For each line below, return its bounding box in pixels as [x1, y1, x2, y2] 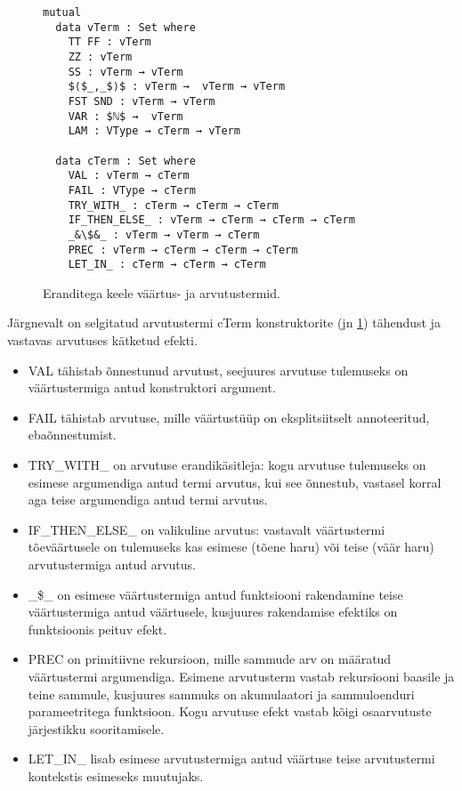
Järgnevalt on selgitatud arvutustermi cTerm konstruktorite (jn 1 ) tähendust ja [7, 313, 441, 332]
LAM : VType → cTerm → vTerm [68, 125, 240, 138]
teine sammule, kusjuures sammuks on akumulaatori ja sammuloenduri [28, 684, 415, 703]
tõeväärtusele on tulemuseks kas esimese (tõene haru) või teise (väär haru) [28, 537, 434, 556]
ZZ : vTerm [68, 50, 133, 63]
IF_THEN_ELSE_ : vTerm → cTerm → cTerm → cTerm [68, 214, 355, 227]
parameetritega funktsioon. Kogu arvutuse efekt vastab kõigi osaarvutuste [28, 702, 432, 721]
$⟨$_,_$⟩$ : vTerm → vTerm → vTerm [68, 80, 286, 93]
